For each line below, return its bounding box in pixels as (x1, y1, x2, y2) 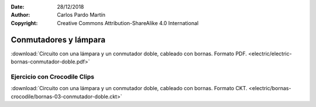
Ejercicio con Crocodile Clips (11, 73, 95, 81)
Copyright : (11, 19, 38, 26)
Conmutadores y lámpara (11, 35, 105, 45)
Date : (11, 3, 25, 10)
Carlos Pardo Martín (57, 12, 105, 19)
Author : (11, 12, 30, 19)
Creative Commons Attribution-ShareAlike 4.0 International (57, 19, 199, 26)
